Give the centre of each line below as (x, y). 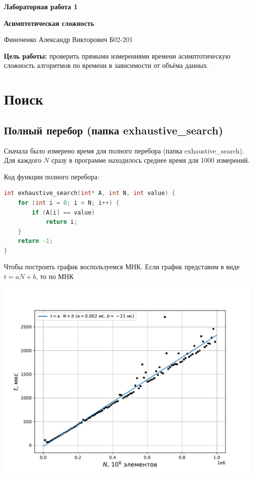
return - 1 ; (35, 241)
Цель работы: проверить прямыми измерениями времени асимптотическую (117, 55)
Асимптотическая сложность (49, 23)
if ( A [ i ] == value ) (63, 212)
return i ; (62, 222)
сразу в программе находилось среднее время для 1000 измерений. (150, 160)
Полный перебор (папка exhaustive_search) (114, 130)
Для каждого (23, 160)
